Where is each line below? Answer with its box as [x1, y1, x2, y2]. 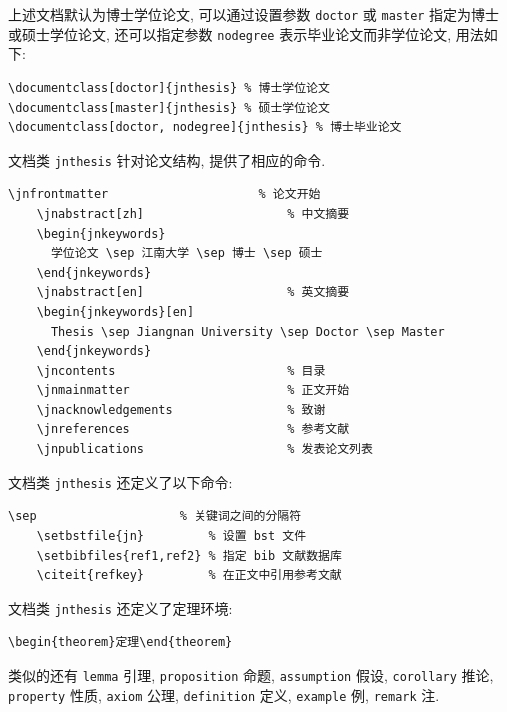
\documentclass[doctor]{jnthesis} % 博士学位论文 [8, 80, 330, 95]
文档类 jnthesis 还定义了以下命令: [8, 471, 233, 492]
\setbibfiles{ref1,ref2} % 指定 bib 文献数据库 [36, 548, 342, 563]
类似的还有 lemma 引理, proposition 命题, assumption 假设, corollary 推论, [8, 664, 494, 685]
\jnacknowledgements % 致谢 [36, 402, 326, 417]
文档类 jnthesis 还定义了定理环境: [8, 597, 233, 618]
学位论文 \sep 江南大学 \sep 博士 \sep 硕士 [50, 246, 323, 261]
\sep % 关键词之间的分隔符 [8, 509, 302, 524]
